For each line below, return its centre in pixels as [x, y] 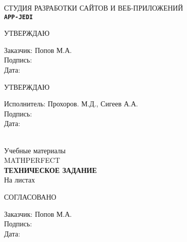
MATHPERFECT [32, 160]
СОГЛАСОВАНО [30, 196]
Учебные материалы [35, 150]
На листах [20, 180]
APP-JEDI [19, 17]
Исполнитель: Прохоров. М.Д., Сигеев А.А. [71, 104]
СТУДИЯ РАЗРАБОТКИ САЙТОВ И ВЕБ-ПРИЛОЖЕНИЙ [94, 8]
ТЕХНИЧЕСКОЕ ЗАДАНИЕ [51, 170]
